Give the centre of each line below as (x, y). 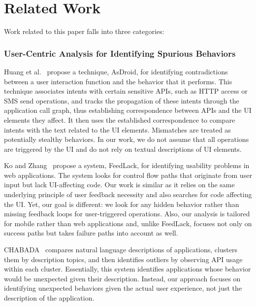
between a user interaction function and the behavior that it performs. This (118, 81)
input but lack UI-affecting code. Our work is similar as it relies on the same (119, 185)
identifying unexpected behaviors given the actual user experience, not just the (123, 288)
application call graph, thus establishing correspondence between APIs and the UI (128, 110)
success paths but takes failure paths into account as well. (91, 233)
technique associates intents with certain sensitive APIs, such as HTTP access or (126, 91)
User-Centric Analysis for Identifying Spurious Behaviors (120, 53)
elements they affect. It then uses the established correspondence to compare (120, 119)
